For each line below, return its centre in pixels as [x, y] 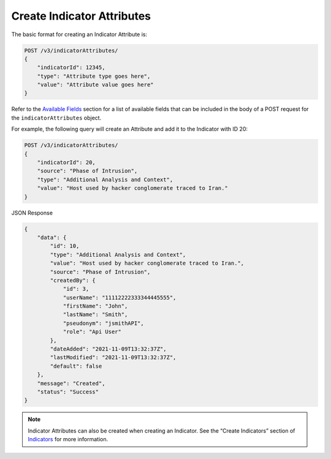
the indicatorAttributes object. [56, 118]
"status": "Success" [68, 392]
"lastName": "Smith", [95, 315]
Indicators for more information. [68, 439]
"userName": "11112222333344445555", [120, 298]
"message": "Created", [71, 383]
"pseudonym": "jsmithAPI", [103, 323]
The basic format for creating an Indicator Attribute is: [79, 34]
